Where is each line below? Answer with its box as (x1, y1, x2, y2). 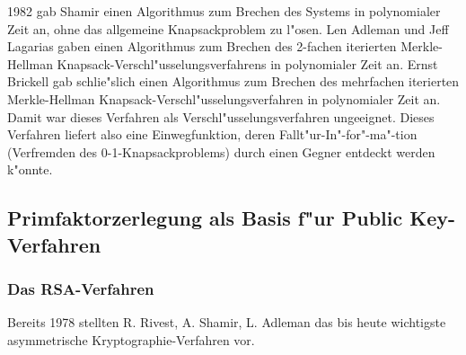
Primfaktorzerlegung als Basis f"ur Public (7, 204, 403, 232)
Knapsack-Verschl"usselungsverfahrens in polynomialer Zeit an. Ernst (57, 54, 438, 73)
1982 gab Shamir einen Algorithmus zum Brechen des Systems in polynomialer (7, 2, 441, 20)
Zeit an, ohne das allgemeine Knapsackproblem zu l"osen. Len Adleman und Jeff (7, 19, 449, 38)
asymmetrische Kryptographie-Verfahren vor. (7, 330, 255, 349)
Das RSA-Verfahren (7, 278, 154, 300)
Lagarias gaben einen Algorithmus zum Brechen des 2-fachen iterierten (7, 37, 397, 56)
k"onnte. (7, 160, 53, 179)
